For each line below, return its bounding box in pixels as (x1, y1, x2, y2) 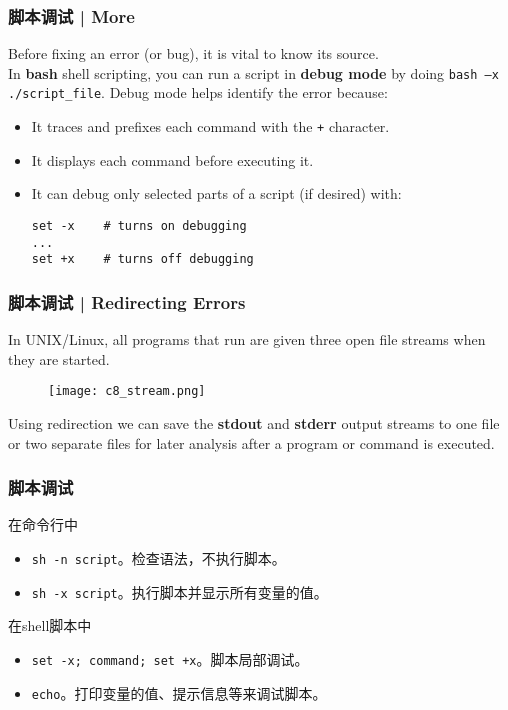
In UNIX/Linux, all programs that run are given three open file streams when (8, 329, 486, 350)
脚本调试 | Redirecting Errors (8, 289, 246, 314)
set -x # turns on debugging (31, 218, 247, 233)
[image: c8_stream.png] (48, 384, 206, 399)
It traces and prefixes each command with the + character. (31, 116, 390, 137)
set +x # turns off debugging (31, 252, 254, 267)
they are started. (8, 348, 110, 369)
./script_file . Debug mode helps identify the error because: (8, 82, 388, 103)
